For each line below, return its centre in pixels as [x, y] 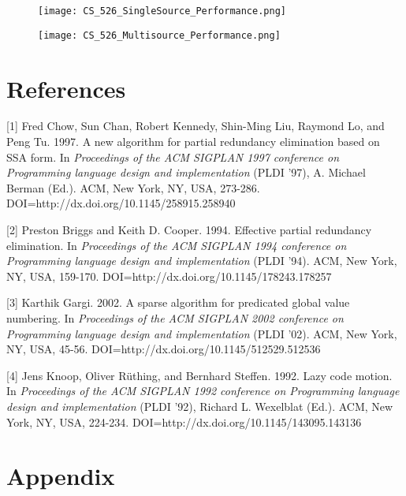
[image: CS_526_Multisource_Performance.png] [159, 35]
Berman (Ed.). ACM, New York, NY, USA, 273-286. [133, 187]
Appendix [61, 476]
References [66, 88]
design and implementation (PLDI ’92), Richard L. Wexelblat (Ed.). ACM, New [200, 406]
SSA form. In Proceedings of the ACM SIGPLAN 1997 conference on [173, 157]
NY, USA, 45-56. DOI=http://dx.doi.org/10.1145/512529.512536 [164, 349]
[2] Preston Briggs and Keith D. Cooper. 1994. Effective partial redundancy [189, 229]
